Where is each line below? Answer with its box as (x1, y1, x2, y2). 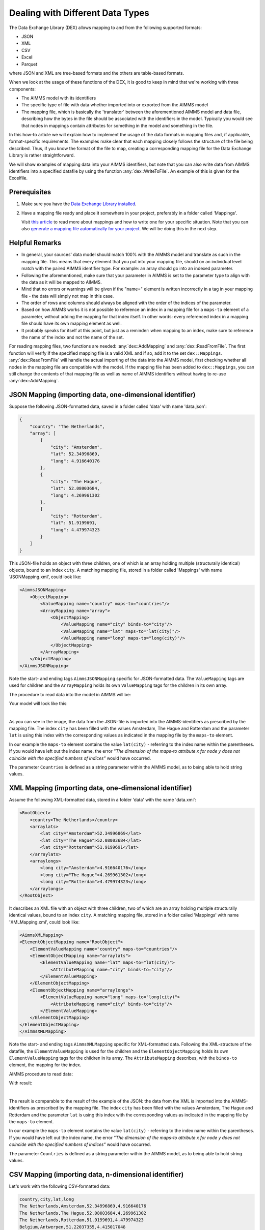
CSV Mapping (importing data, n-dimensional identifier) (9, 1170, 184, 1178)
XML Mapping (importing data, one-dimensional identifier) (9, 784, 192, 792)
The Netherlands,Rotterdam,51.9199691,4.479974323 (19, 1217, 144, 1223)
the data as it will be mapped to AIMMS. (21, 279, 102, 285)
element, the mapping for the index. (9, 1062, 81, 1068)
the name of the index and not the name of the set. (21, 335, 124, 340)
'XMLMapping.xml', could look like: (9, 919, 80, 925)
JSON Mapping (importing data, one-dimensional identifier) (9, 391, 196, 399)
